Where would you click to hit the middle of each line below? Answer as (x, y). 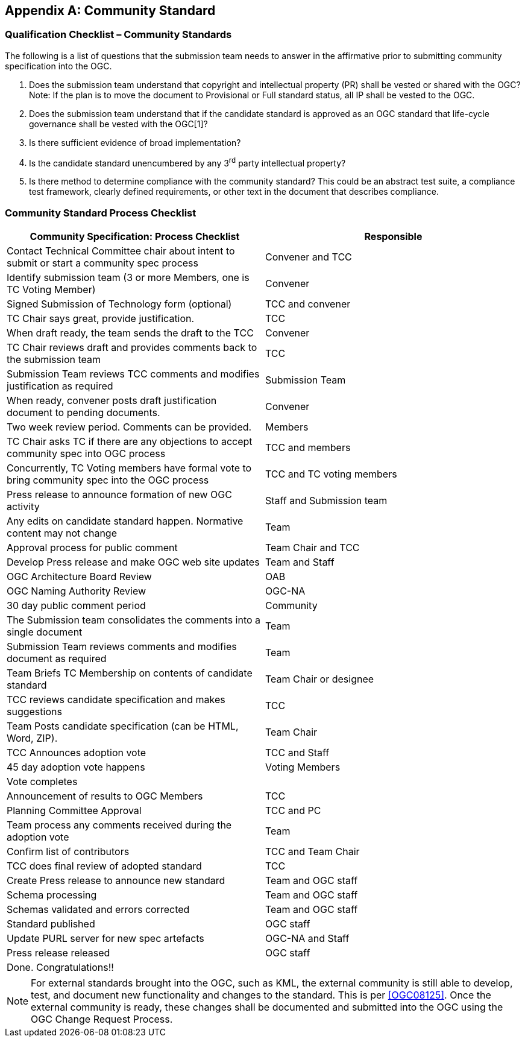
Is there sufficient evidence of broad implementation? (135, 142)
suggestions (34, 712)
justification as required (60, 386)
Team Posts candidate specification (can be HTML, (123, 726)
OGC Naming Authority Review (77, 591)
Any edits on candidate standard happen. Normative (125, 521)
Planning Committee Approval (74, 811)
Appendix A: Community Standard (110, 11)
